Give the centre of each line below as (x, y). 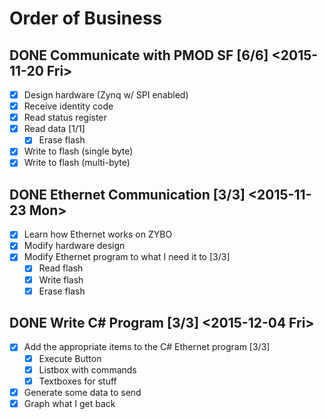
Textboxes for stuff (77, 381)
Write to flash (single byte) (78, 151)
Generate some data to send (82, 392)
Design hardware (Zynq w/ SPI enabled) (106, 95)
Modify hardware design (74, 246)
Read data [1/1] (54, 129)
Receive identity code (68, 106)
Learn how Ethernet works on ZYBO (98, 234)
